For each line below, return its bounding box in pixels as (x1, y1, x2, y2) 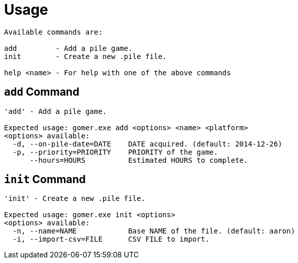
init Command (4, 173, 86, 186)
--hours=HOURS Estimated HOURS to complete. (29, 156, 248, 164)
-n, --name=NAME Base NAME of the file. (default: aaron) (12, 227, 295, 236)
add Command (4, 85, 80, 99)
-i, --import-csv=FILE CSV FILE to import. (12, 235, 210, 244)
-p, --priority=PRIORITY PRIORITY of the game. (12, 148, 218, 156)
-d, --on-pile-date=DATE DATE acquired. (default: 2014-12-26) (12, 139, 282, 148)
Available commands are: (4, 27, 103, 36)
